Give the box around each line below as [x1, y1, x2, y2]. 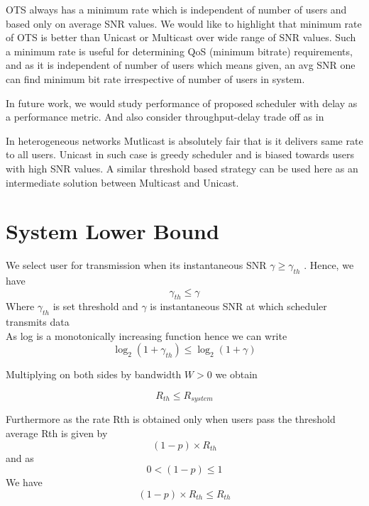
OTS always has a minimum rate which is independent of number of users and [6, 2, 347, 16]
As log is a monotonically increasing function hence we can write [6, 328, 287, 343]
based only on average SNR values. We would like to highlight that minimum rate [6, 16, 362, 31]
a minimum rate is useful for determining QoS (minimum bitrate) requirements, [6, 43, 353, 58]
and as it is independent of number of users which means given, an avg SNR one [6, 57, 356, 72]
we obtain [215, 367, 258, 382]
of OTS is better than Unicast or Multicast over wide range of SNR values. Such [6, 30, 356, 45]
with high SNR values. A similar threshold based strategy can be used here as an [6, 160, 358, 175]
